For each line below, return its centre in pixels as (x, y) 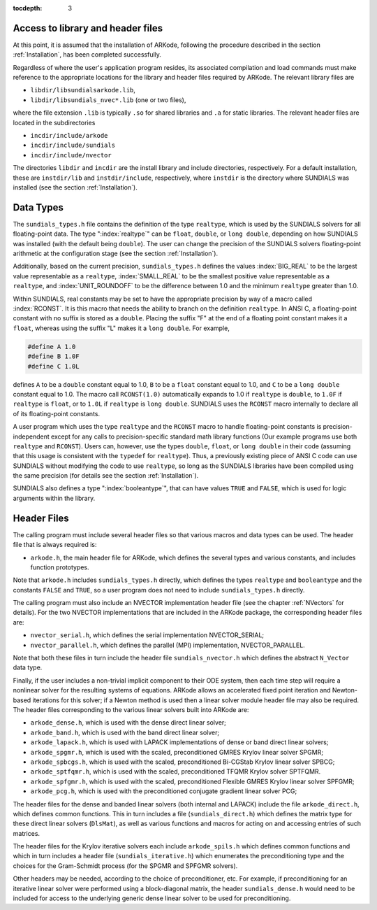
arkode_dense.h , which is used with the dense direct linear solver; (128, 723)
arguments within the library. (54, 498)
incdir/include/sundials (73, 145)
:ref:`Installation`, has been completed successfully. (87, 55)
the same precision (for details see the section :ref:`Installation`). (106, 476)
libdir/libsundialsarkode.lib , (83, 90)
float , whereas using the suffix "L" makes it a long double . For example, (121, 328)
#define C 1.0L (53, 366)
